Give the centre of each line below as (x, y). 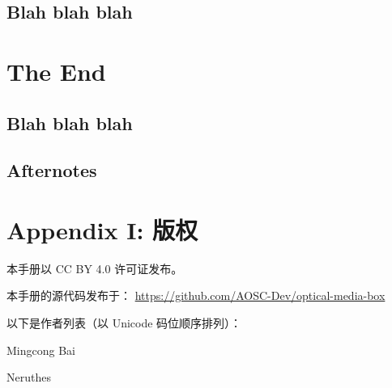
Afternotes (52, 170)
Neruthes (29, 377)
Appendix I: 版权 (102, 229)
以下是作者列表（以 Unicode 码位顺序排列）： (124, 323)
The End (56, 71)
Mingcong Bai (41, 350)
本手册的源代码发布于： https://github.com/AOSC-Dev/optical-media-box (196, 295)
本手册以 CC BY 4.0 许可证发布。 (95, 268)
